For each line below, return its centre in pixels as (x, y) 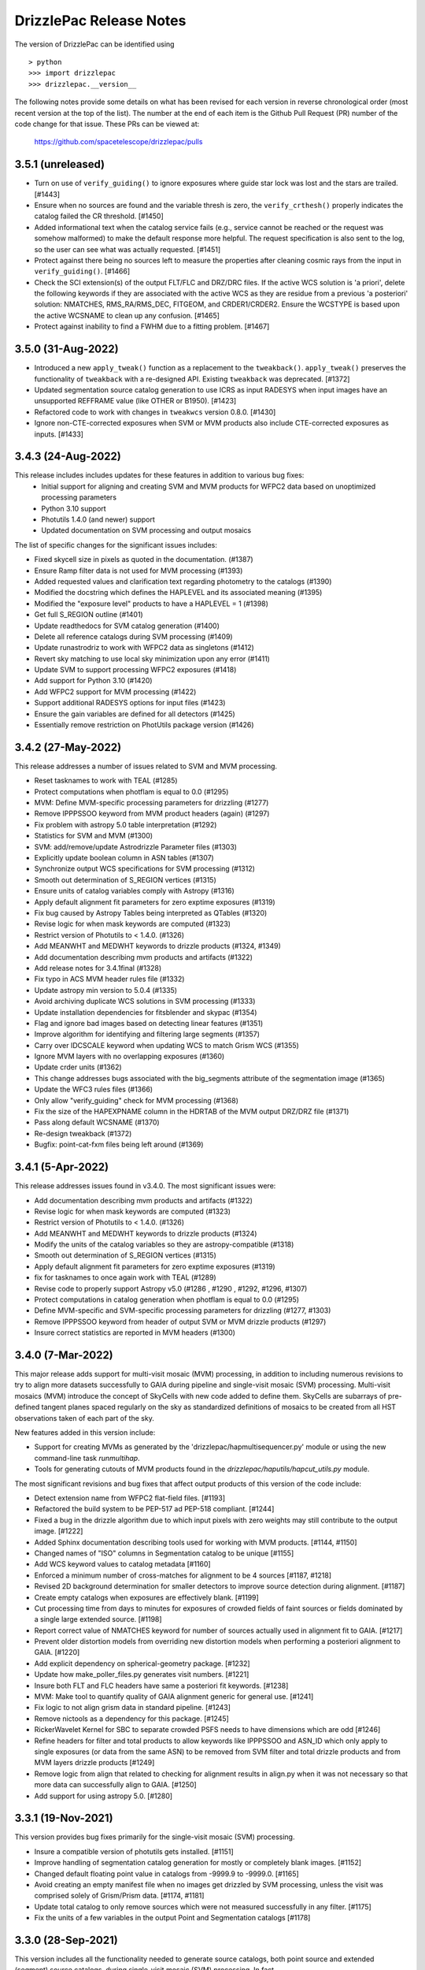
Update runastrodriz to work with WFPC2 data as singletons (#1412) (144, 648)
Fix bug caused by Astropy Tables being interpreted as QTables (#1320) (151, 913)
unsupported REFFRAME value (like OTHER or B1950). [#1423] (135, 401)
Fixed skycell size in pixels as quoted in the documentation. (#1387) (144, 559)
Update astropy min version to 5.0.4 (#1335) (105, 990)
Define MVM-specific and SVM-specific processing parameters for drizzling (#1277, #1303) (183, 1310)
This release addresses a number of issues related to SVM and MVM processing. (146, 766)
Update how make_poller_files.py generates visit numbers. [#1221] (142, 1674)
